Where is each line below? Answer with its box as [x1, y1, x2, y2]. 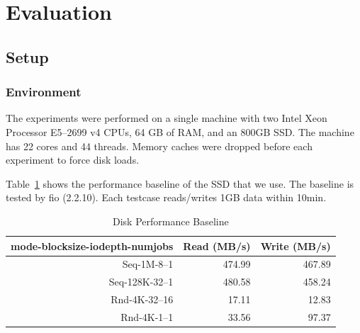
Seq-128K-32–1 [108, 274, 174, 289]
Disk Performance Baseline [112, 213, 229, 228]
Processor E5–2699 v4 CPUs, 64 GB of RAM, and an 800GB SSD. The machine [6, 124, 354, 139]
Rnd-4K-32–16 [111, 292, 174, 307]
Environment [6, 83, 81, 101]
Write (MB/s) [260, 238, 331, 253]
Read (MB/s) [183, 238, 251, 253]
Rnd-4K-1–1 [120, 309, 174, 324]
